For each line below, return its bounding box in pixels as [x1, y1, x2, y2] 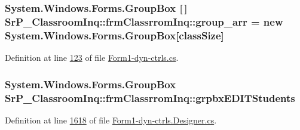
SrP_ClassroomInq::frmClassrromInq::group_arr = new [5, 14, 283, 29]
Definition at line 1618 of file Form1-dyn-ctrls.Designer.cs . [5, 113, 217, 126]
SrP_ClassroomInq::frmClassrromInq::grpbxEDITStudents [5, 90, 295, 105]
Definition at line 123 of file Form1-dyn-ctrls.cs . [5, 51, 179, 64]
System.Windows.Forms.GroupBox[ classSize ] [5, 27, 224, 42]
